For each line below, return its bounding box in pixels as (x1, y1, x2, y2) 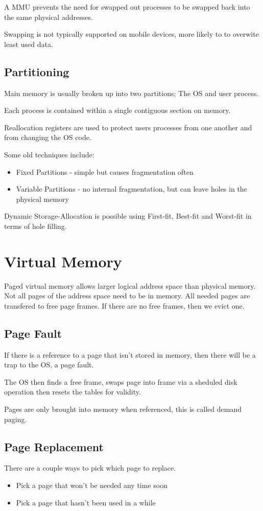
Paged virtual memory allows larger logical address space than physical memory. (4, 280, 256, 291)
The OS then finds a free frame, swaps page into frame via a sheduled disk (4, 376, 237, 387)
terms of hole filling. (4, 220, 67, 231)
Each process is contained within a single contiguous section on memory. (4, 105, 231, 115)
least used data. (4, 38, 53, 49)
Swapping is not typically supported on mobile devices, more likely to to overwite (4, 29, 259, 39)
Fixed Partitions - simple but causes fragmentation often (16, 166, 194, 177)
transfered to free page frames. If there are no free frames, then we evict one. (4, 300, 245, 311)
